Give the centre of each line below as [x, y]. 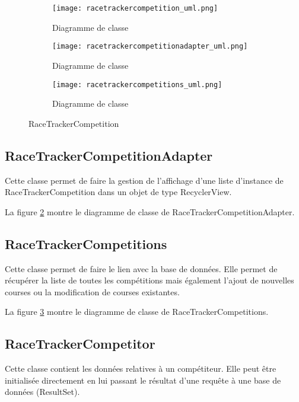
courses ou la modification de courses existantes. [92, 291]
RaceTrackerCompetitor [80, 344]
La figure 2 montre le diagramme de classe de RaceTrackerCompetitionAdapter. [150, 211]
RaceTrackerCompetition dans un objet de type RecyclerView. [118, 192]
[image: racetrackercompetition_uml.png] [135, 8]
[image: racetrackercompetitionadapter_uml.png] [150, 47]
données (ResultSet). [42, 392]
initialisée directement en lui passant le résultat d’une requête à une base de [143, 380]
